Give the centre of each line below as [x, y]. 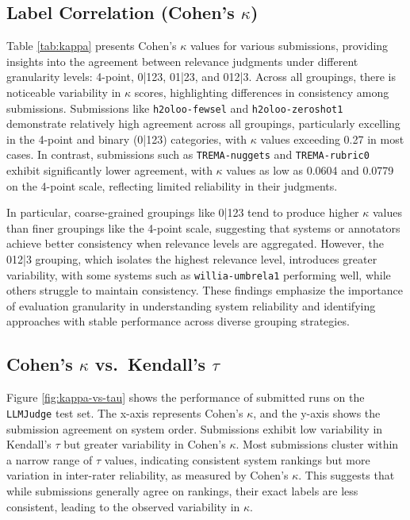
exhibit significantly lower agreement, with [109, 170]
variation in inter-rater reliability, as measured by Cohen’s [148, 475]
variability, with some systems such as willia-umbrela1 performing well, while [199, 274]
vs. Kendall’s [150, 364]
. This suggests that [347, 475]
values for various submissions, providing [289, 46]
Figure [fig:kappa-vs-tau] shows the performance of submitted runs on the [186, 397]
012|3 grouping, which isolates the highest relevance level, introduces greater [192, 259]
